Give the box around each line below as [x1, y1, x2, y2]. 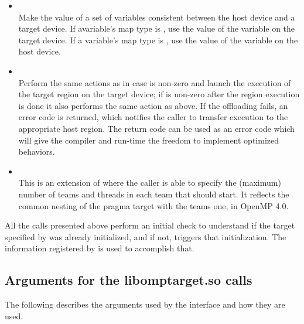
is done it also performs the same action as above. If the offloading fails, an [18, 99, 288, 111]
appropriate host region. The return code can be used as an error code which [18, 122, 295, 134]
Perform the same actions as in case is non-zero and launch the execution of [18, 76, 291, 88]
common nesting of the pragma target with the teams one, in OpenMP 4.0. [18, 199, 289, 212]
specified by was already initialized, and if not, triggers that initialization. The [5, 230, 286, 243]
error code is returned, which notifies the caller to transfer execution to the [18, 111, 288, 123]
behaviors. [18, 145, 55, 158]
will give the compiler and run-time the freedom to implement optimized [18, 134, 279, 146]
